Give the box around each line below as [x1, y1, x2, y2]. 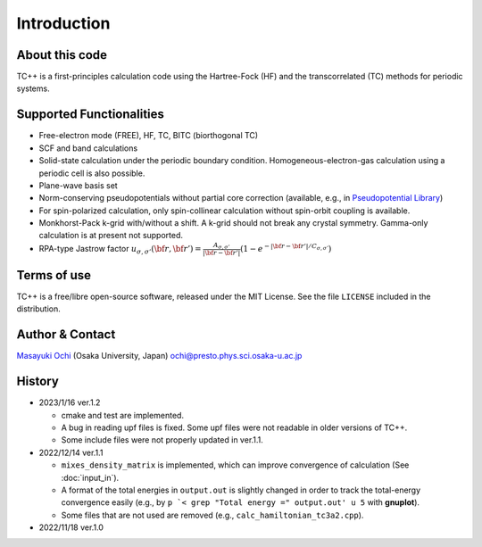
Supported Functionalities [16, 107, 165, 122]
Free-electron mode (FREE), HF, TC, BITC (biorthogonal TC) [38, 130, 259, 141]
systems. [16, 83, 50, 94]
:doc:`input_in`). [61, 472, 120, 483]
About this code [16, 47, 107, 62]
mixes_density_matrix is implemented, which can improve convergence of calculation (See [61, 460, 410, 470]
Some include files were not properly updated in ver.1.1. [61, 435, 263, 445]
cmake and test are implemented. [61, 410, 185, 420]
